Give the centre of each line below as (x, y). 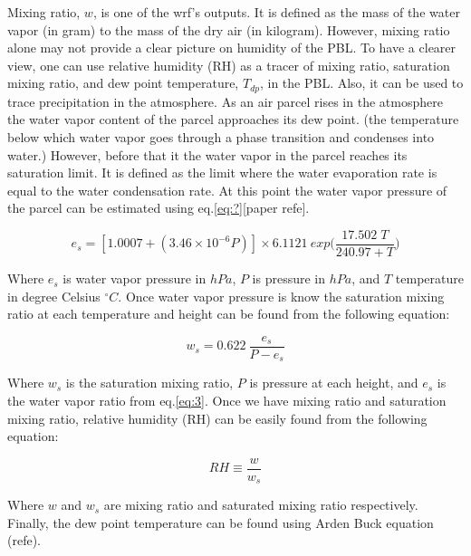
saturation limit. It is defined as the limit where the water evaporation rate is (222, 173)
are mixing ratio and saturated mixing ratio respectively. (261, 505)
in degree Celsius (54, 296)
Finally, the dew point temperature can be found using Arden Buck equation (221, 522)
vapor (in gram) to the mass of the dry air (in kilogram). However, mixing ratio (229, 29)
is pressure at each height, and (334, 383)
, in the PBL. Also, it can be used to (361, 83)
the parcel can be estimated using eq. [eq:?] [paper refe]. (159, 208)
